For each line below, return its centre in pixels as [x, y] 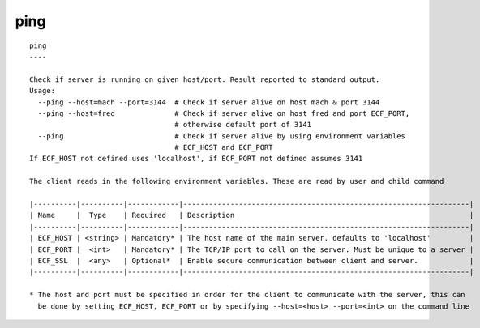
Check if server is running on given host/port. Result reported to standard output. [205, 79]
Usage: [43, 91]
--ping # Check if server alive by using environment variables [221, 136]
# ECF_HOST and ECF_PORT [224, 147]
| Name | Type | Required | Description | [252, 215]
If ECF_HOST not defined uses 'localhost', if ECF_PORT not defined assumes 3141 [196, 159]
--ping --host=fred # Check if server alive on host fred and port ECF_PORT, [224, 113]
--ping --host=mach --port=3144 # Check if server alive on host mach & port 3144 [209, 102]
